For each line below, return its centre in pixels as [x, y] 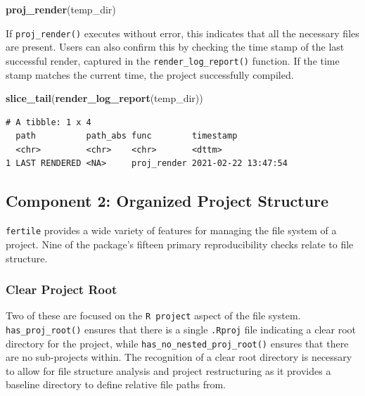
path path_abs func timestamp [127, 136]
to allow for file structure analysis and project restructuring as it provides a [168, 370]
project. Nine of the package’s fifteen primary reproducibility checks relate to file [180, 244]
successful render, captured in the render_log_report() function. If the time [173, 60]
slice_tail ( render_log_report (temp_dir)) [104, 98]
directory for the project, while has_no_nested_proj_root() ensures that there [177, 343]
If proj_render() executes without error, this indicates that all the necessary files [182, 33]
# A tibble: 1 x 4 [49, 122]
